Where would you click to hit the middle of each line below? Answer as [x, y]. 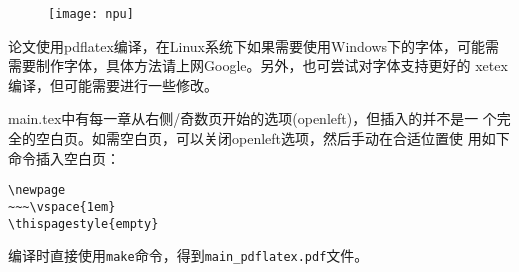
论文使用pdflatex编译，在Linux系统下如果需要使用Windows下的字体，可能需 [254, 45]
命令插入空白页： [64, 157]
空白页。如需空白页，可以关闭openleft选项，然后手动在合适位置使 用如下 [272, 138]
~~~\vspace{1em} [62, 206]
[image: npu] [91, 14]
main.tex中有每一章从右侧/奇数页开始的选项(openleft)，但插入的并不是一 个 [252, 118]
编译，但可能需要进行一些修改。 [113, 84]
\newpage [37, 190]
